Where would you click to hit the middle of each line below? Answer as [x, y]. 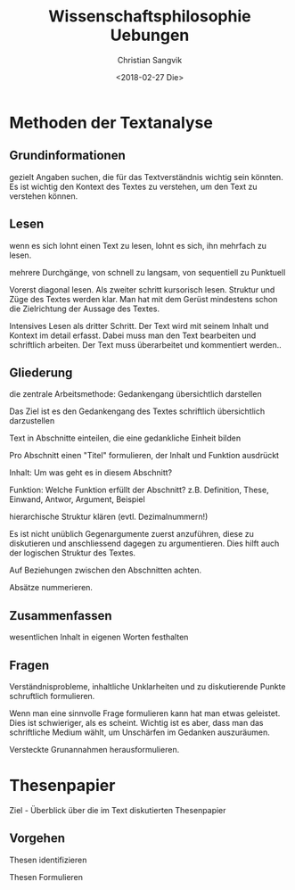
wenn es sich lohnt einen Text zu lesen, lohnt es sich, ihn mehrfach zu [138, 245]
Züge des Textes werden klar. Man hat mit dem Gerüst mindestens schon [143, 299]
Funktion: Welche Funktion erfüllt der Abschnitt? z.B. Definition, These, [139, 490]
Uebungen [150, 35]
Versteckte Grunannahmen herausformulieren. [94, 750]
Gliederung [41, 372]
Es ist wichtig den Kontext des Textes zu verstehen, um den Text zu [133, 186]
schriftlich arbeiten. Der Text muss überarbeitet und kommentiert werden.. [146, 344]
